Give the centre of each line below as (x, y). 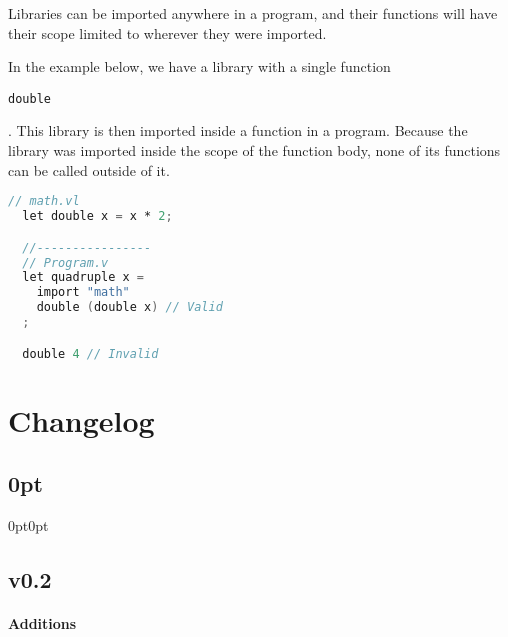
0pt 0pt (28, 524)
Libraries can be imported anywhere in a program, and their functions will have (253, 13)
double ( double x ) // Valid (129, 307)
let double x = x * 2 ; (97, 216)
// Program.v (65, 262)
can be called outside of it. (89, 169)
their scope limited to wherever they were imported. (167, 32)
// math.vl (44, 201)
